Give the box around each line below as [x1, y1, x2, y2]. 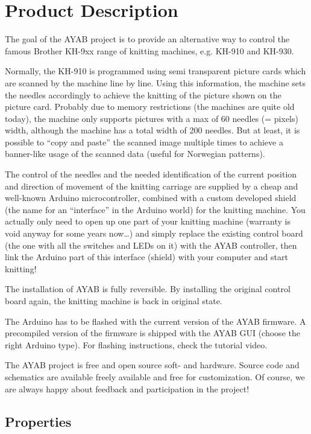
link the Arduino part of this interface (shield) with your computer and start [5, 251, 288, 263]
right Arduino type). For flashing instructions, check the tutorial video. [5, 338, 268, 351]
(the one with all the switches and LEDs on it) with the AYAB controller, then [5, 238, 297, 251]
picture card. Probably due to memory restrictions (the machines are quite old [5, 100, 295, 113]
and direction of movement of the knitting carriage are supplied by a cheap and [5, 179, 298, 192]
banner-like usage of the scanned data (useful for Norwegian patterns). [5, 147, 265, 160]
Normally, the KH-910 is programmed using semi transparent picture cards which [5, 65, 306, 77]
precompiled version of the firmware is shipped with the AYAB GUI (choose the [5, 327, 300, 339]
